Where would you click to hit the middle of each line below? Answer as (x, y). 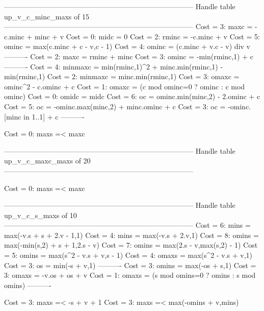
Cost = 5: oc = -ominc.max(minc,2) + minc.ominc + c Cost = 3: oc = (115, 106)
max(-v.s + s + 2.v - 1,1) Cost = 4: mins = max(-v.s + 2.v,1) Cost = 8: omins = (131, 235)
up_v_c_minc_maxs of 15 (47, 16)
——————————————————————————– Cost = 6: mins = (127, 225)
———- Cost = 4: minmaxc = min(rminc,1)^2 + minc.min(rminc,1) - (114, 66)
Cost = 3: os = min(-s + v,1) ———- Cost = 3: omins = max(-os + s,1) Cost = (130, 265)
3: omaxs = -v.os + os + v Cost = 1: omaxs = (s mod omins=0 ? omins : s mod (130, 275)
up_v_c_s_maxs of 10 (41, 215)
